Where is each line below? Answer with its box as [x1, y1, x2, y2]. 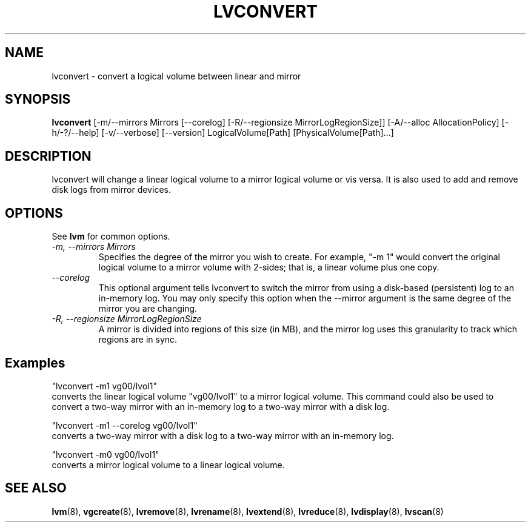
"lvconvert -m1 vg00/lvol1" [52, 380, 157, 391]
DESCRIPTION [5, 148, 92, 164]
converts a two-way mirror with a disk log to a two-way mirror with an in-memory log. [52, 430, 394, 441]
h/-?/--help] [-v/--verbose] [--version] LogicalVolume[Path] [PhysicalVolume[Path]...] [52, 127, 394, 138]
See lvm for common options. [52, 231, 170, 242]
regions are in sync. [98, 334, 178, 345]
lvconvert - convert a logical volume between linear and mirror [52, 70, 301, 81]
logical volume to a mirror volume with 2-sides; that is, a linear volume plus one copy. [98, 262, 439, 273]
